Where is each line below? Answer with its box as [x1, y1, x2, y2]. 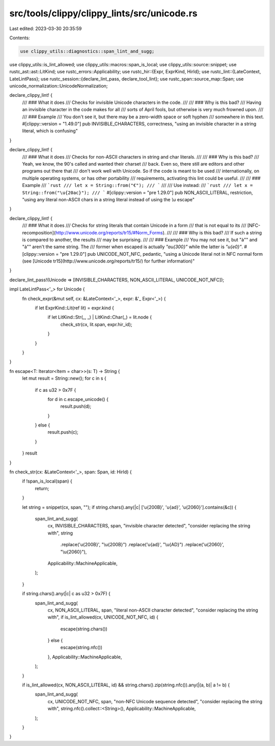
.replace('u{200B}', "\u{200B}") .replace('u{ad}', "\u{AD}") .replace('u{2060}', [60, 542, 224, 548]
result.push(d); [60, 403, 92, 410]
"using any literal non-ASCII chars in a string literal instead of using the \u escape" [22, 196, 195, 202]
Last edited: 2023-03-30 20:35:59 [9, 25, 82, 32]
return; [35, 485, 49, 491]
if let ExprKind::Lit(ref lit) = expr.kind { [35, 305, 114, 311]
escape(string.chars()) [60, 626, 108, 632]
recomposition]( [22, 229, 56, 235]
